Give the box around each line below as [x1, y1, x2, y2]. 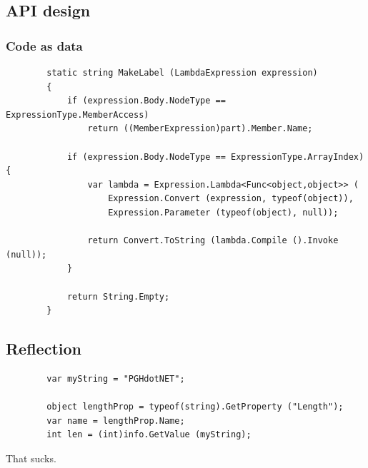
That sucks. [6, 450, 56, 465]
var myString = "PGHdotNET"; [46, 373, 185, 384]
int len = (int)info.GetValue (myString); [46, 429, 252, 440]
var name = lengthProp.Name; [46, 415, 185, 426]
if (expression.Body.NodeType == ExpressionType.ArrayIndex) [66, 151, 364, 162]
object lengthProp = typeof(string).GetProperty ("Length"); [46, 402, 344, 412]
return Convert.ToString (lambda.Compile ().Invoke [87, 235, 339, 246]
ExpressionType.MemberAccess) [6, 109, 149, 120]
